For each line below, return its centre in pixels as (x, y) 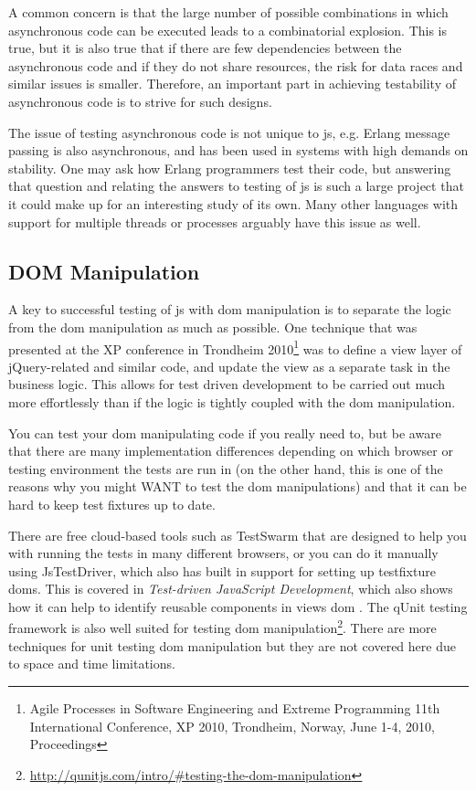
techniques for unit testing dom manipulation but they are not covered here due (232, 645)
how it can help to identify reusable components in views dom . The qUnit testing (238, 606)
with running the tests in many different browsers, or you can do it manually (223, 553)
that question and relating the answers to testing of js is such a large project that (236, 186)
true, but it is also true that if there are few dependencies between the (205, 48)
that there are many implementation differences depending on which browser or (231, 451)
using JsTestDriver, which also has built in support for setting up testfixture (222, 570)
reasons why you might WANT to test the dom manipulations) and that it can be (238, 486)
